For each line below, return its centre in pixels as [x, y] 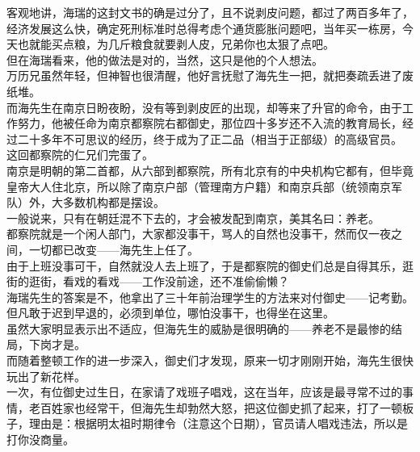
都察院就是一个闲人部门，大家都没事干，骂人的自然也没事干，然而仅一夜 [199, 234]
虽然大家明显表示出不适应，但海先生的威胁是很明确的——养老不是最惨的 [199, 328]
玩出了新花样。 [46, 376]
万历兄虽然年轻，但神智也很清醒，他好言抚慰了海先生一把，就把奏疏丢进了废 [210, 75]
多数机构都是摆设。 [113, 202]
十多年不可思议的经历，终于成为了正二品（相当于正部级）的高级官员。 [215, 138]
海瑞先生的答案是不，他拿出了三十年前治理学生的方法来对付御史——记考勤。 [210, 297]
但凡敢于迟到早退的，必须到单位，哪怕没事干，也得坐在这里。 [170, 313]
